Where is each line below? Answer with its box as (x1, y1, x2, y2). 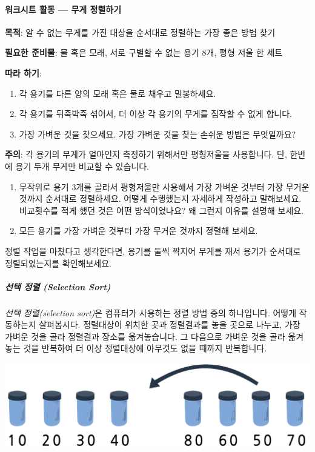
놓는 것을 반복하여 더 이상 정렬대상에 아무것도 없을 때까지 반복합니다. (5, 342, 267, 354)
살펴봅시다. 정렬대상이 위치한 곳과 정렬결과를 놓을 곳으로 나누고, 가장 (39, 318, 300, 331)
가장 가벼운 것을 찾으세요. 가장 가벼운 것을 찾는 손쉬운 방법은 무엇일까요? (19, 127, 296, 140)
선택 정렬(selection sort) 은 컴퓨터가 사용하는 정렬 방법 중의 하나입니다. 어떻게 (5, 306, 297, 319)
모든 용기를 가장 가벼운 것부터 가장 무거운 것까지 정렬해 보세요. (19, 224, 258, 237)
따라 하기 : (5, 66, 42, 79)
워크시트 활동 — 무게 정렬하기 (5, 2, 122, 15)
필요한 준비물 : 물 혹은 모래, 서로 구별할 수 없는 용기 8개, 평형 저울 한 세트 (5, 46, 283, 59)
